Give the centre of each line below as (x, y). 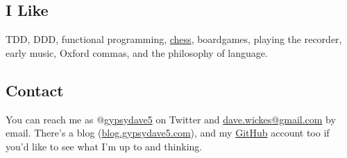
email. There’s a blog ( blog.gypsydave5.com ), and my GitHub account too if (168, 133)
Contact (35, 90)
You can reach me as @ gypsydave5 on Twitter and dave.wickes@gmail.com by (171, 119)
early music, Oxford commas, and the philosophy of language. (137, 52)
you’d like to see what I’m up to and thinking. (104, 146)
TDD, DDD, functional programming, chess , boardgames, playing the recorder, (174, 39)
